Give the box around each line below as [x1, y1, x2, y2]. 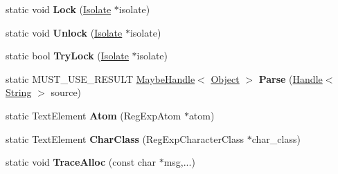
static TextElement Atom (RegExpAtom [6, 108, 181, 122]
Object [211, 71, 240, 86]
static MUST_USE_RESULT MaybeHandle [6, 71, 195, 86]
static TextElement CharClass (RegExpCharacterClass [6, 131, 244, 146]
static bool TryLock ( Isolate [6, 48, 129, 63]
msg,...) [163, 155, 195, 169]
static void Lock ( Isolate [6, 2, 112, 16]
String [6, 85, 32, 99]
